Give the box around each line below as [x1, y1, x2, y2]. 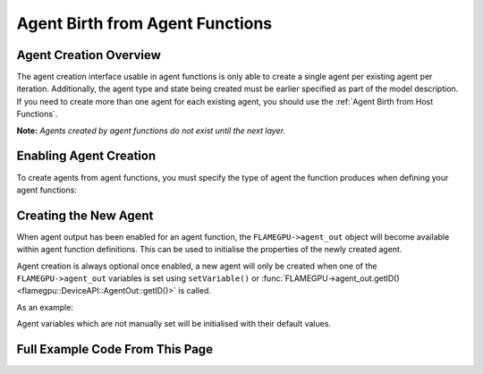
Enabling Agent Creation [16, 149, 157, 164]
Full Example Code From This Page [16, 341, 214, 357]
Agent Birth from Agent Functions [16, 13, 273, 33]
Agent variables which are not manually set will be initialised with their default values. [16, 319, 331, 329]
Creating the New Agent [16, 208, 154, 223]
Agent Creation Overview [16, 47, 161, 63]
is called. [178, 285, 212, 296]
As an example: [16, 302, 73, 312]
